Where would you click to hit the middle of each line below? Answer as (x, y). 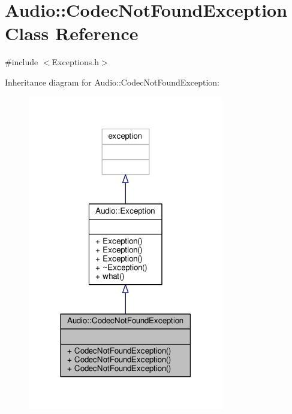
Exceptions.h (76, 62)
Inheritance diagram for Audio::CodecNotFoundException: (112, 82)
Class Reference (72, 33)
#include (22, 62)
